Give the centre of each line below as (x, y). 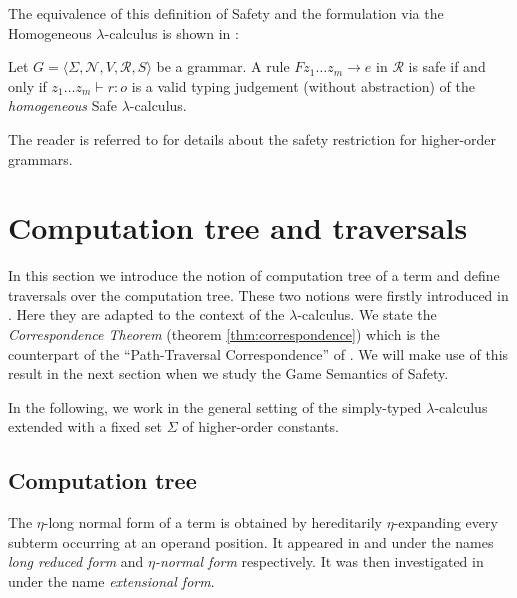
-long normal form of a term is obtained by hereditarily (212, 522)
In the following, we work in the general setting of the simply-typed (215, 406)
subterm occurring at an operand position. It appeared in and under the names (251, 541)
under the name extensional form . (111, 581)
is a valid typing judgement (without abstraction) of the (303, 85)
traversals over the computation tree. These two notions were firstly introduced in (258, 294)
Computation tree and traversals (238, 227)
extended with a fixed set (85, 426)
